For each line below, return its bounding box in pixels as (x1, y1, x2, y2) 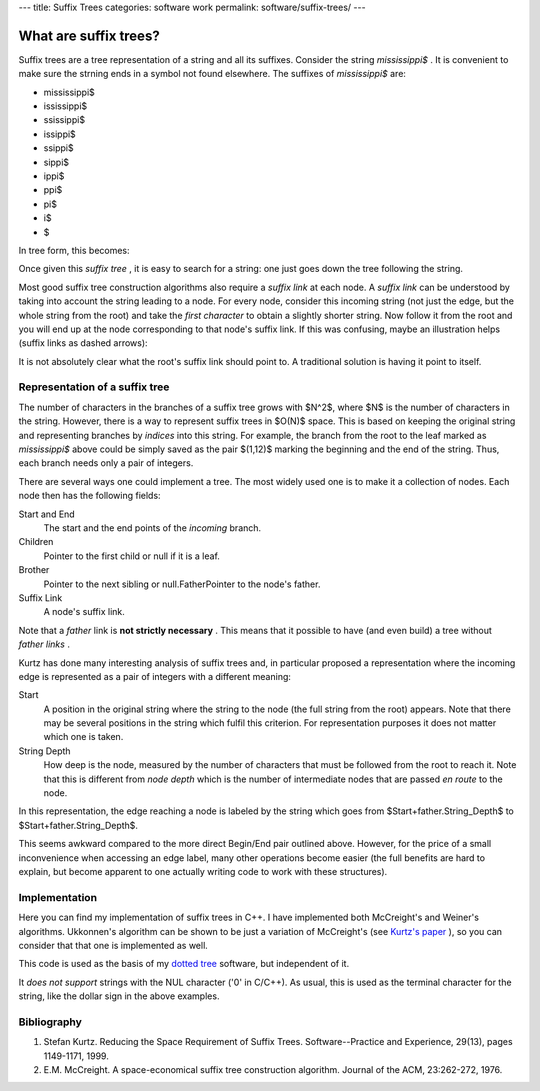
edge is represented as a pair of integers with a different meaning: (18, 670, 292, 682)
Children (18, 536, 54, 548)
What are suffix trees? (18, 27, 160, 44)
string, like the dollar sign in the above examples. (18, 990, 220, 1002)
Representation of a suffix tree (18, 380, 170, 394)
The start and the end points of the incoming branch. (43, 521, 262, 534)
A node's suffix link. (43, 606, 125, 618)
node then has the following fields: (18, 490, 161, 502)
